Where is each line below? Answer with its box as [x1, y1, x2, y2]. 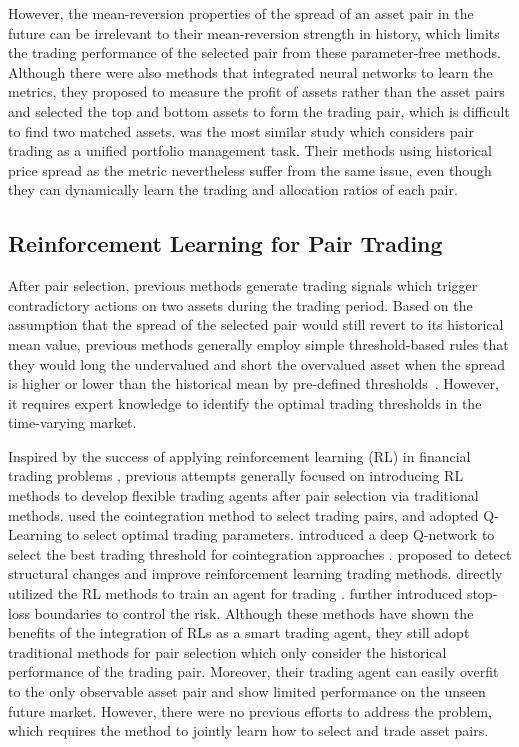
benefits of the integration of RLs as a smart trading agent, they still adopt [8, 622, 470, 643]
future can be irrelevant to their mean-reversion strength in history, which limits [8, 22, 500, 43]
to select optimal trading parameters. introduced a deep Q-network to [66, 524, 495, 545]
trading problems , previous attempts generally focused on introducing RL [8, 465, 464, 486]
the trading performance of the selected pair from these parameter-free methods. [8, 42, 501, 63]
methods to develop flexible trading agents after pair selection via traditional [8, 485, 479, 506]
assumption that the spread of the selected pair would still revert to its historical [8, 314, 504, 335]
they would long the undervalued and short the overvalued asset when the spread [8, 353, 506, 374]
